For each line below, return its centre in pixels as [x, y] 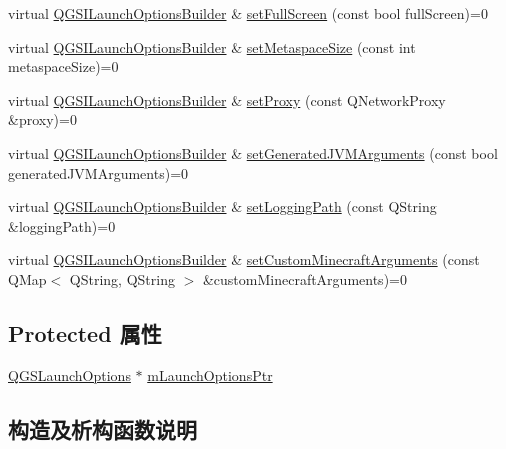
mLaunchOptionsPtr [210, 374]
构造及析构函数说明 [102, 428]
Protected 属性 [85, 332]
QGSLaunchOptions [69, 374]
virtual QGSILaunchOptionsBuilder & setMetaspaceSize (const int [212, 46]
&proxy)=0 [42, 119]
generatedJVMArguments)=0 [98, 172]
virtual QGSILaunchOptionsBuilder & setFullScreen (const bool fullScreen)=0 [248, 13]
